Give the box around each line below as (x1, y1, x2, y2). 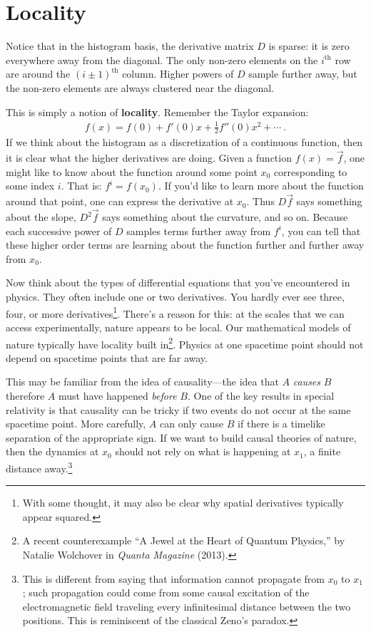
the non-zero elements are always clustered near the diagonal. (6, 80, 275, 95)
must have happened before (58, 388, 177, 403)
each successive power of (6, 223, 112, 238)
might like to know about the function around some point (6, 164, 258, 179)
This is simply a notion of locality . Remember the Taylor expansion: (6, 104, 309, 119)
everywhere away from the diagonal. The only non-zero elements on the (6, 52, 318, 67)
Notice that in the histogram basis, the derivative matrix (6, 38, 254, 53)
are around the (6, 66, 71, 81)
